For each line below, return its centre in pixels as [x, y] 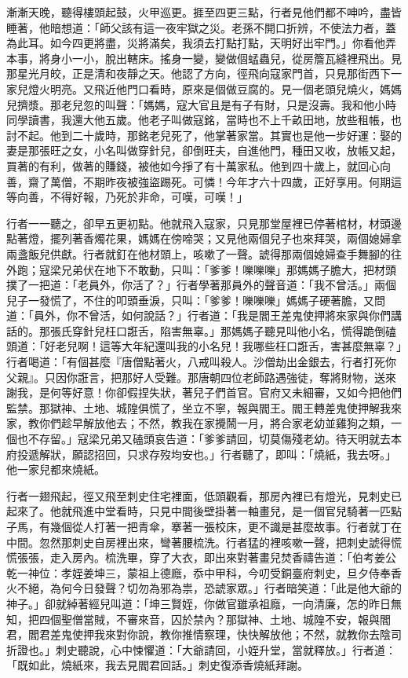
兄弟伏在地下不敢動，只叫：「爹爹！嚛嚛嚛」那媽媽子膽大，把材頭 [228, 269]
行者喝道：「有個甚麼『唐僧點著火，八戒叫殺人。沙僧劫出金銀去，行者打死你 [201, 362]
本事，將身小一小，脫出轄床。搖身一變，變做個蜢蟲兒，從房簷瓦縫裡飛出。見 [204, 58]
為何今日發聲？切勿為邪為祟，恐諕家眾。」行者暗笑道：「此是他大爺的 [226, 588]
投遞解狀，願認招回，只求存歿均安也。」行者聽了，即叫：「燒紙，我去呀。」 [206, 454]
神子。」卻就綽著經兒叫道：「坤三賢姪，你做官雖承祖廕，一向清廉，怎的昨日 [199, 603]
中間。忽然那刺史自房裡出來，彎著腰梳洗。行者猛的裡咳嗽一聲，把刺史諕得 [199, 542]
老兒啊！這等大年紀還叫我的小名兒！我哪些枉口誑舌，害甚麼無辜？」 [228, 346]
